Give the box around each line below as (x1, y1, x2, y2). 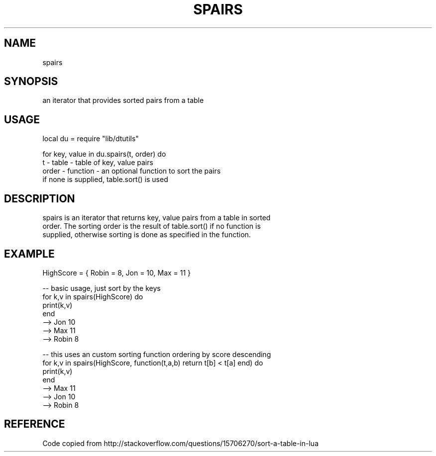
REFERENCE (4, 418, 65, 431)
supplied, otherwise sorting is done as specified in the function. (42, 230, 251, 239)
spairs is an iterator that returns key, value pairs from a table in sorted (42, 213, 271, 222)
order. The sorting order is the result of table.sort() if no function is (42, 222, 261, 231)
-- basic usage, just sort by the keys (42, 283, 161, 292)
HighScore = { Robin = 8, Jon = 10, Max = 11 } (42, 268, 191, 277)
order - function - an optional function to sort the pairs (42, 167, 221, 176)
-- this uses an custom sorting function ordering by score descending (42, 350, 271, 359)
